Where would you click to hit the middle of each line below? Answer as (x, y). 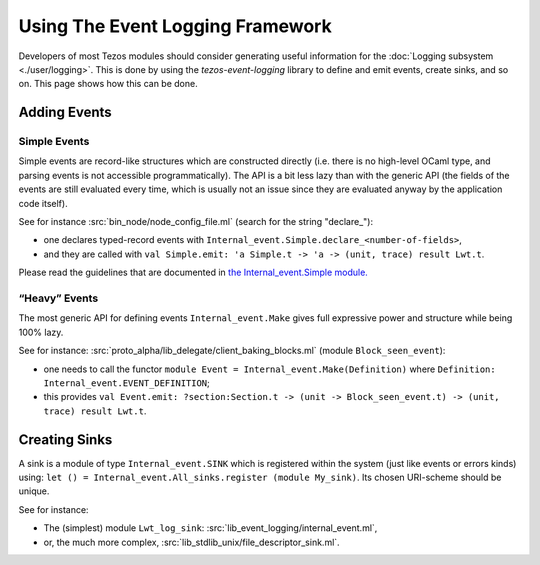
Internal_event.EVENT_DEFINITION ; (126, 382)
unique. (34, 491)
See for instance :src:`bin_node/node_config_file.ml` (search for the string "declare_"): (196, 222)
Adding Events (65, 112)
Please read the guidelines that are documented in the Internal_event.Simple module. (193, 272)
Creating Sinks (65, 439)
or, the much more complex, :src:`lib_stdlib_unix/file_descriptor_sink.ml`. (191, 542)
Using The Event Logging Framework (175, 26)
